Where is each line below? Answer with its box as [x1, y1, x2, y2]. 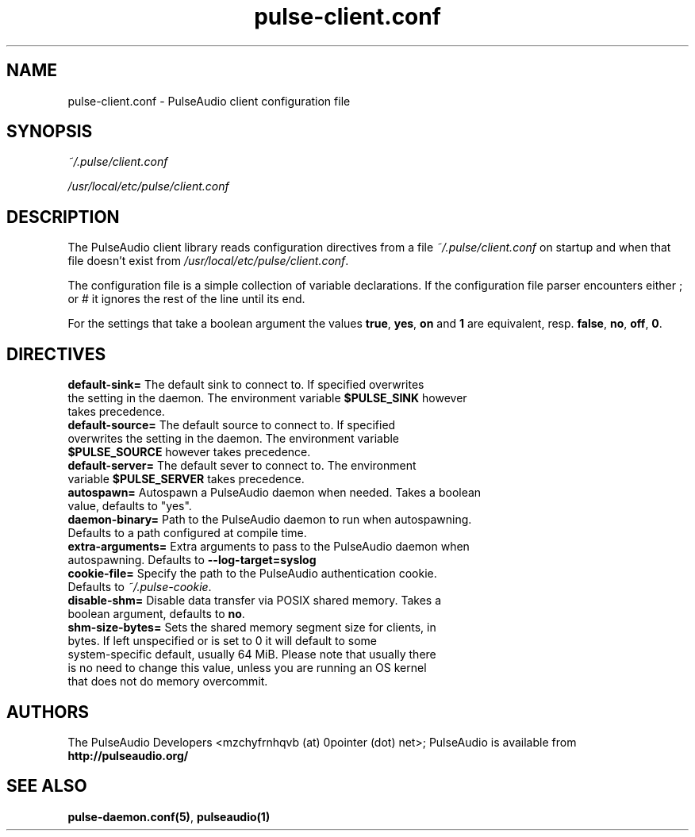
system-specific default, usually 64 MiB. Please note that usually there [67, 647, 436, 662]
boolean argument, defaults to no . [67, 607, 245, 621]
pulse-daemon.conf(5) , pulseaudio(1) [67, 809, 271, 824]
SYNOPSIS [6, 121, 93, 142]
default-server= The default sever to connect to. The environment [67, 459, 417, 473]
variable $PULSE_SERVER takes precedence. [67, 472, 305, 486]
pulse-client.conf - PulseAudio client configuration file [67, 94, 351, 108]
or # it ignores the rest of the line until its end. [67, 292, 305, 306]
